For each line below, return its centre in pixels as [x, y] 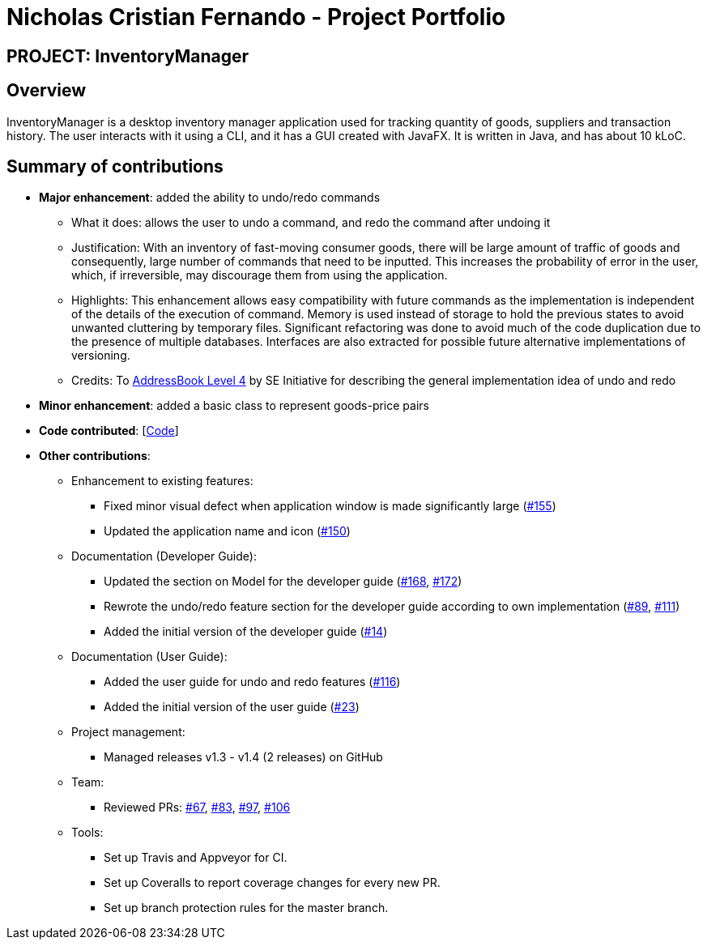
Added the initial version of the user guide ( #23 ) [232, 707]
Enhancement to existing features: [162, 481]
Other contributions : [95, 456]
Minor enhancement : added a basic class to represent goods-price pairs [234, 406]
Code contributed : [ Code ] [109, 431]
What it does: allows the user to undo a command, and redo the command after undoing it [311, 223]
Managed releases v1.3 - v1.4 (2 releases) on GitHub [243, 757]
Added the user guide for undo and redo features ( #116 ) [252, 682]
